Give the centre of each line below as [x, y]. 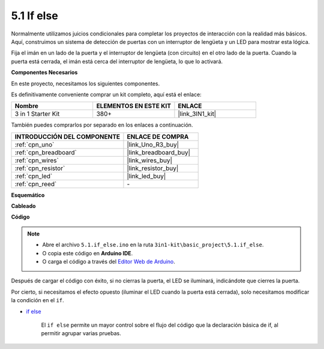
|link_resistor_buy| [153, 168]
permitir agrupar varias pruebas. [81, 333]
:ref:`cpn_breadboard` [46, 152]
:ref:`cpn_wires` [37, 160]
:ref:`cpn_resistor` [40, 168]
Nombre [27, 106]
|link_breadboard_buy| [159, 152]
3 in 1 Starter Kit [37, 114]
